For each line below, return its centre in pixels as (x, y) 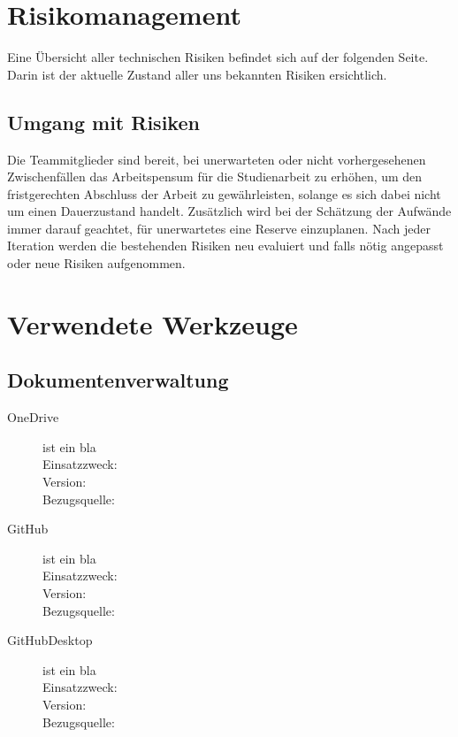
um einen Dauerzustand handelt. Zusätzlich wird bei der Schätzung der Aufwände (229, 211)
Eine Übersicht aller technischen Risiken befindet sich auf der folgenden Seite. (218, 57)
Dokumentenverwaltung (118, 380)
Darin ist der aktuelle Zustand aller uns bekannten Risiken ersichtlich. (197, 74)
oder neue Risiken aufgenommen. (96, 263)
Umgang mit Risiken (103, 122)
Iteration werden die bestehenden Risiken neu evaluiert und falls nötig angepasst (225, 246)
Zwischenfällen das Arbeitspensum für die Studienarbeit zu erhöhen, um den (215, 177)
